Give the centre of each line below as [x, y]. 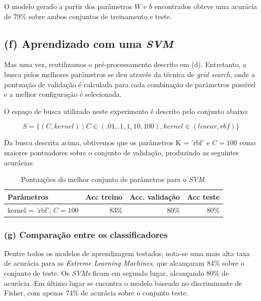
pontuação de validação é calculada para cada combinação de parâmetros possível [130, 84]
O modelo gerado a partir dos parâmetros [68, 6]
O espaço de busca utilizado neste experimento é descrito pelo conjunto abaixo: [126, 111]
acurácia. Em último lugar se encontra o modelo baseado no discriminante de [123, 283]
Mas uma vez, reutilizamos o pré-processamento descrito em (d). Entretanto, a [125, 64]
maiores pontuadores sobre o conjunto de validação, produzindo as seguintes [122, 152]
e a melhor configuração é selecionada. [63, 94]
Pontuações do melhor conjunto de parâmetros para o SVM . [114, 179]
